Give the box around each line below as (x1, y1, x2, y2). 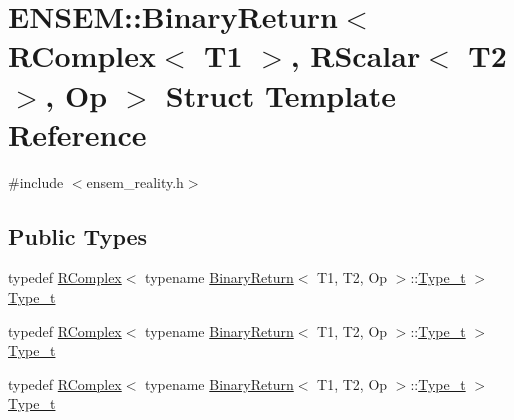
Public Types (8, 220, 148, 251)
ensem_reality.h (86, 171, 184, 192)
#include (8, 171, 64, 192)
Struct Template (165, 74, 397, 115)
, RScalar (290, 35, 421, 76)
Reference (8, 113, 147, 154)
